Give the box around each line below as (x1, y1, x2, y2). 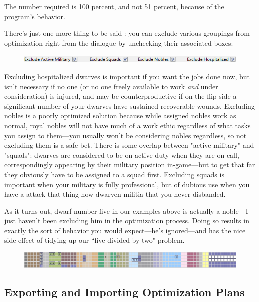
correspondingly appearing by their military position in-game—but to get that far (4, 159, 255, 170)
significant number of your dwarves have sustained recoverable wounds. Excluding (4, 100, 255, 111)
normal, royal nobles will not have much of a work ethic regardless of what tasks (4, 120, 251, 130)
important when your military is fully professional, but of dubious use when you (4, 179, 250, 189)
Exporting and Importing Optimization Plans (4, 284, 245, 300)
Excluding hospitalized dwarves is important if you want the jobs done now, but (4, 71, 250, 81)
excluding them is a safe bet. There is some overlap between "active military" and (4, 140, 254, 150)
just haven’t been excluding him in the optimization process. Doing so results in (4, 215, 249, 226)
